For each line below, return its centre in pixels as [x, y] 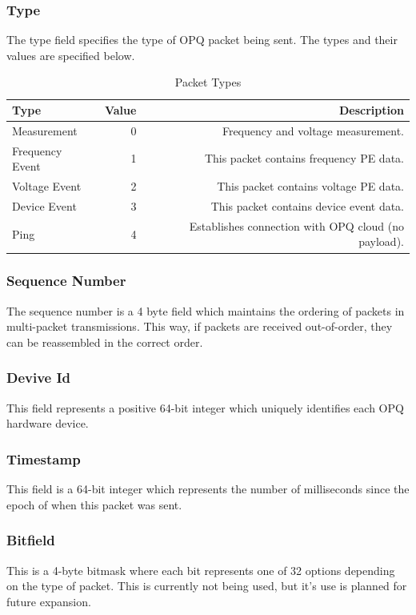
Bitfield [31, 540]
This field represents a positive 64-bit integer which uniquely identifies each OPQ [205, 407]
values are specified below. [71, 55]
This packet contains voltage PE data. [310, 186]
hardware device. [48, 423]
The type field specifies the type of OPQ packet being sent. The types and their [202, 40]
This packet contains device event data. [307, 205]
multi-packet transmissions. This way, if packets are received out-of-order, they [200, 326]
